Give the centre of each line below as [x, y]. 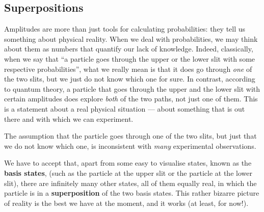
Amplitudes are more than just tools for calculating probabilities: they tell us [125, 29]
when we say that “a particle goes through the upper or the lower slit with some [130, 58]
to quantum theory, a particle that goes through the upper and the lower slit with [132, 88]
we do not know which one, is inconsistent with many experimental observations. [130, 145]
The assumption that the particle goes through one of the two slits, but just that [130, 136]
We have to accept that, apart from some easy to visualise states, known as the [128, 163]
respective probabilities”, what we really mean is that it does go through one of [128, 69]
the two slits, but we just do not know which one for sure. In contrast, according [130, 79]
